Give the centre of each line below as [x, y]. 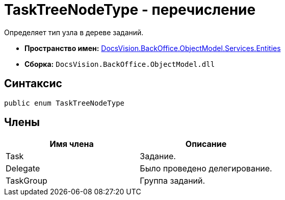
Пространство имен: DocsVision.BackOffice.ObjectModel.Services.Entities [153, 48]
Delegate [23, 169]
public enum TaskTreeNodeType [64, 103]
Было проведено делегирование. [206, 169]
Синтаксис [33, 84]
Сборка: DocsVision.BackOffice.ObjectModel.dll [120, 64]
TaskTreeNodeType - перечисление [130, 10]
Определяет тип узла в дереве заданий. [74, 32]
